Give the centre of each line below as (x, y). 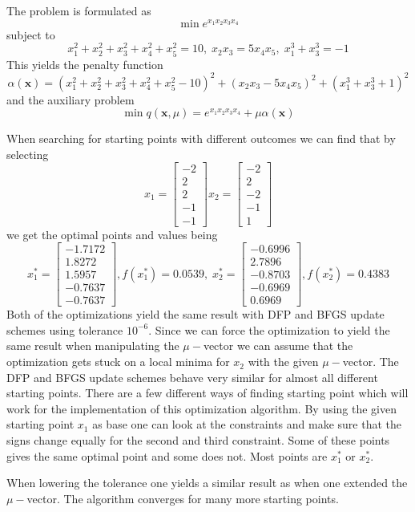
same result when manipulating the (93, 345)
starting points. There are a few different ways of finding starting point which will (207, 393)
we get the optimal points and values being (112, 234)
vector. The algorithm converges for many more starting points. (183, 498)
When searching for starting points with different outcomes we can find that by (201, 138)
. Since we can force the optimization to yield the (269, 329)
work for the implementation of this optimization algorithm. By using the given (201, 408)
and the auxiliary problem (71, 99)
